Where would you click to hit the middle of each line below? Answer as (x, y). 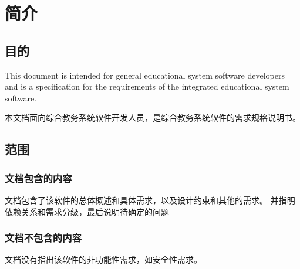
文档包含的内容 (38, 178)
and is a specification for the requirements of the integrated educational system (147, 86)
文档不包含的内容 (43, 238)
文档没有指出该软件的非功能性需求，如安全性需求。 (103, 259)
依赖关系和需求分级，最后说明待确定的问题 (87, 211)
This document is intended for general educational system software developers (145, 75)
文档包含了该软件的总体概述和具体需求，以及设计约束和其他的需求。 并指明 (150, 200)
